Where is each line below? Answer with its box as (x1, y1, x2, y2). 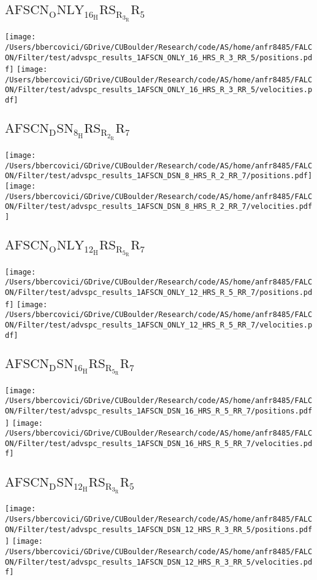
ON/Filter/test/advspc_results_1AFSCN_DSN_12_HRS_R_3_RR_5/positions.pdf (5, 525, 313, 534)
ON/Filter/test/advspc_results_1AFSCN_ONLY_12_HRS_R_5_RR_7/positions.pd (5, 288, 313, 297)
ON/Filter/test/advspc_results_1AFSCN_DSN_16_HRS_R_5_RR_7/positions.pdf (5, 406, 313, 415)
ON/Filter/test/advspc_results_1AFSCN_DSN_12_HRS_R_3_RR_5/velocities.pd (5, 557, 313, 566)
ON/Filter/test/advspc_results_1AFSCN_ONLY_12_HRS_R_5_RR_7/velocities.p (5, 321, 313, 330)
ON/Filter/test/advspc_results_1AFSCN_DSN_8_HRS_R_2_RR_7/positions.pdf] (5, 171, 313, 181)
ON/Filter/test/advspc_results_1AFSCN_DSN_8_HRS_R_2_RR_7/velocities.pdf (5, 202, 313, 211)
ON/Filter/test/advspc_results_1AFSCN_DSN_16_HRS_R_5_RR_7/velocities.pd (5, 439, 313, 448)
